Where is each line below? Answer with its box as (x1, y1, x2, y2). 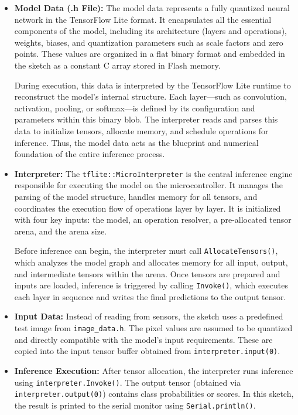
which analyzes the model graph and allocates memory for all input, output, (14, 256, 288, 268)
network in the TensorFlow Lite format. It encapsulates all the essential (14, 13, 272, 25)
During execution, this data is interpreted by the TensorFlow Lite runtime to (14, 79, 291, 91)
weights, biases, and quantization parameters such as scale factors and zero (14, 36, 283, 48)
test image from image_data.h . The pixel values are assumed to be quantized (14, 322, 293, 334)
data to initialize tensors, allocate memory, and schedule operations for (14, 124, 269, 137)
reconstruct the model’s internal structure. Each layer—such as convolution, (14, 90, 287, 103)
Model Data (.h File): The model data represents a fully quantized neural (14, 2, 290, 13)
